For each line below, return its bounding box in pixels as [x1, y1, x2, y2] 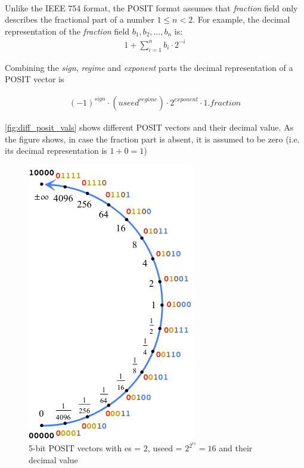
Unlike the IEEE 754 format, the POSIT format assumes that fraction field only [5, 1, 298, 14]
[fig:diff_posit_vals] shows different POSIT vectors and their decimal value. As [5, 120, 294, 133]
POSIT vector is [5, 73, 64, 85]
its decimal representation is [5, 144, 107, 157]
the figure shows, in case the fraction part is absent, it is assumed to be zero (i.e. [5, 132, 300, 145]
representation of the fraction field [5, 24, 130, 37]
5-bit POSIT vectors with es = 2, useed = [29, 442, 182, 454]
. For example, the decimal [193, 13, 290, 26]
